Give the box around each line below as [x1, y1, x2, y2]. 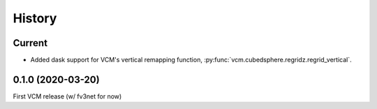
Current [13, 37, 48, 49]
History [13, 10, 57, 26]
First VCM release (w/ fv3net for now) [13, 92, 122, 101]
